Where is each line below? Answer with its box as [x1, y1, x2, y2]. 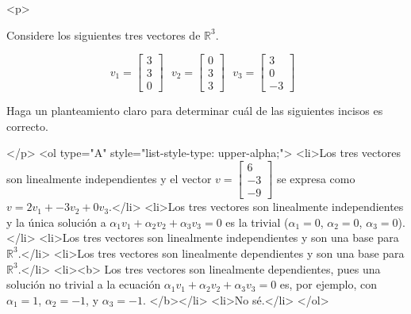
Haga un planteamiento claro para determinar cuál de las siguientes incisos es [6, 102, 383, 119]
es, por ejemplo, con [279, 276, 378, 293]
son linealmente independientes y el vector [6, 170, 212, 186]
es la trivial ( [225, 213, 289, 230]
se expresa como [276, 170, 355, 186]
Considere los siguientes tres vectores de [6, 26, 201, 43]
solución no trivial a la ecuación [6, 276, 161, 293]
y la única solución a [6, 213, 106, 230]
